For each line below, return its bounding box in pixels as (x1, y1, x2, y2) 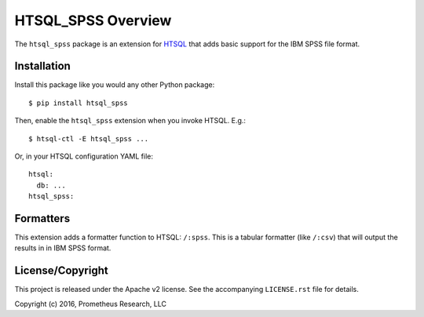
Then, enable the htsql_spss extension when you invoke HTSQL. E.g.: (14, 116, 247, 126)
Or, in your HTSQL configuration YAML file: (14, 151, 153, 161)
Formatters (14, 212, 71, 225)
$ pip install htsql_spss (28, 98, 129, 107)
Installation (14, 60, 71, 73)
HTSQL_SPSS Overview (14, 12, 172, 29)
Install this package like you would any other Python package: (14, 80, 215, 89)
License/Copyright (14, 264, 109, 278)
